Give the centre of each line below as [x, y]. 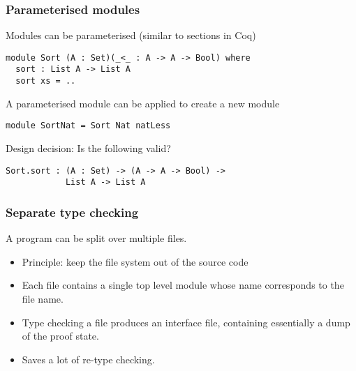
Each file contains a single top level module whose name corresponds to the [183, 285]
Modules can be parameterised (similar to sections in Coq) [131, 35]
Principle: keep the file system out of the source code [135, 261]
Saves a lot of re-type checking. [88, 359]
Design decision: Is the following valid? [88, 148]
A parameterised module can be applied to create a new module [143, 103]
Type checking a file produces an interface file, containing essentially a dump [186, 322]
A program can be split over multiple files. [96, 238]
